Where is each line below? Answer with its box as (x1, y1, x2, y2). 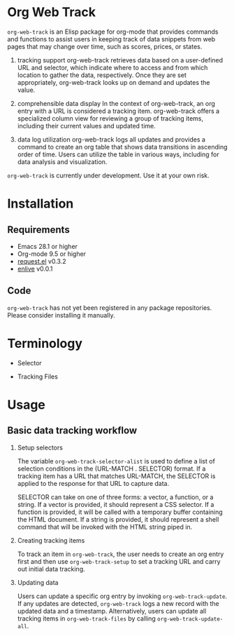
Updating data (17, 578, 59, 586)
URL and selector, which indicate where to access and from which (17, 63, 208, 72)
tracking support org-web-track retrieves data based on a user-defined (17, 55, 224, 64)
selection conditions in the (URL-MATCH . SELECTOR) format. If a (17, 464, 206, 473)
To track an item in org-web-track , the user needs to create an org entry (17, 550, 224, 558)
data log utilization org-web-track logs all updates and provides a (17, 135, 206, 144)
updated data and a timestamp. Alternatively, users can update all (17, 607, 207, 615)
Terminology (7, 335, 82, 351)
